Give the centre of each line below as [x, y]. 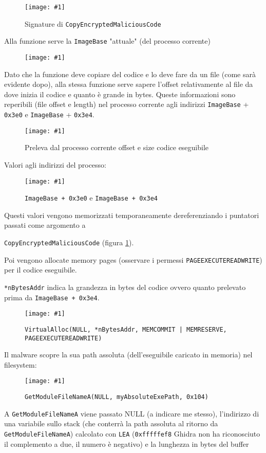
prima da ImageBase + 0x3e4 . [52, 297]
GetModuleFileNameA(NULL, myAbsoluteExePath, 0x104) [117, 397]
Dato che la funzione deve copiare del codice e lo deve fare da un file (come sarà [130, 74]
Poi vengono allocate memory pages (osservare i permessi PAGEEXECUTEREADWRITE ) [133, 259]
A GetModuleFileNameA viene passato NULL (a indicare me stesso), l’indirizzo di [132, 413]
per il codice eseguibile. [41, 270]
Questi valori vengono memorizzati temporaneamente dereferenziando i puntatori [132, 215]
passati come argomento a [45, 225]
